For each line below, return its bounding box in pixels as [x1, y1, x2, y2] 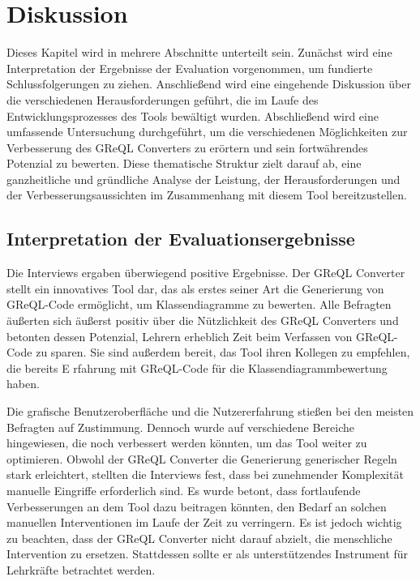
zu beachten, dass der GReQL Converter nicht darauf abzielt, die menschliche [6, 529, 392, 546]
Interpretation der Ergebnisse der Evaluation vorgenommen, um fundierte [6, 59, 373, 76]
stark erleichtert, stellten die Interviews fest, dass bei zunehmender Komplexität [6, 466, 404, 483]
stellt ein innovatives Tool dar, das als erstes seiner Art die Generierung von [6, 280, 384, 297]
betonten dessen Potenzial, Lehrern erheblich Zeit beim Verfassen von [6, 327, 353, 344]
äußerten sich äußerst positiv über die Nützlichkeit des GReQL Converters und [6, 312, 399, 329]
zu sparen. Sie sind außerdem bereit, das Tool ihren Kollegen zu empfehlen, [36, 344, 410, 361]
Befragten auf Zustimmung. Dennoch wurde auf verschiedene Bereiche [6, 418, 355, 435]
